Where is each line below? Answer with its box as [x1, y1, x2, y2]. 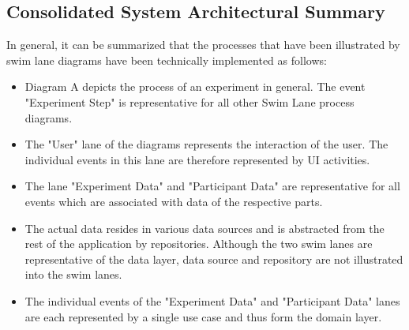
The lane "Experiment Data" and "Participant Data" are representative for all [24, 178, 400, 194]
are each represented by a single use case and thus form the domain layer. [24, 308, 382, 324]
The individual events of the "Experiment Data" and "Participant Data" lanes [24, 292, 400, 309]
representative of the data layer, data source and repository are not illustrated [24, 250, 403, 267]
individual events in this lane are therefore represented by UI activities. [24, 151, 370, 167]
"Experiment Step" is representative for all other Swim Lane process [24, 93, 355, 110]
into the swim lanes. [24, 266, 122, 283]
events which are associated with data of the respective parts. [24, 193, 323, 209]
